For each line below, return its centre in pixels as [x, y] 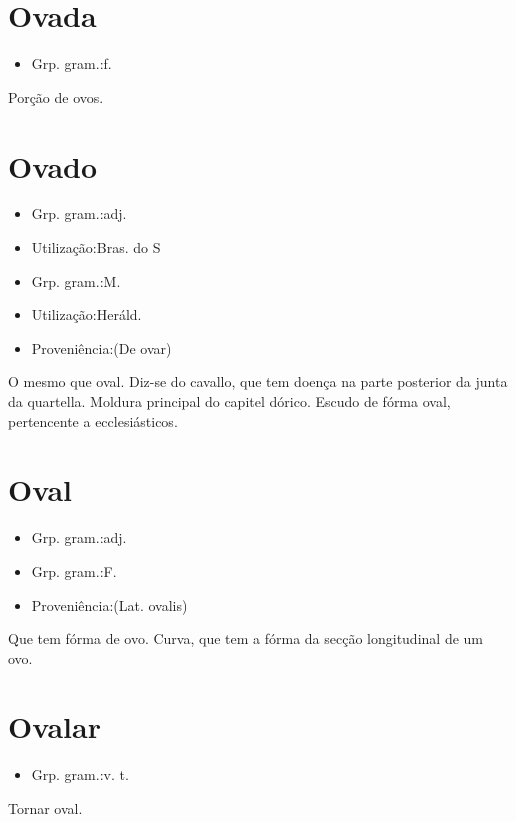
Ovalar [54, 726]
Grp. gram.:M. [76, 280]
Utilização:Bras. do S [96, 247]
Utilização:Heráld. [86, 314]
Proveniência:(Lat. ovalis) [109, 604]
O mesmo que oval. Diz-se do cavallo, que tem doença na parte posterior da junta [258, 381]
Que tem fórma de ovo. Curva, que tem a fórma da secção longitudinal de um [245, 638]
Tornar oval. [45, 808]
